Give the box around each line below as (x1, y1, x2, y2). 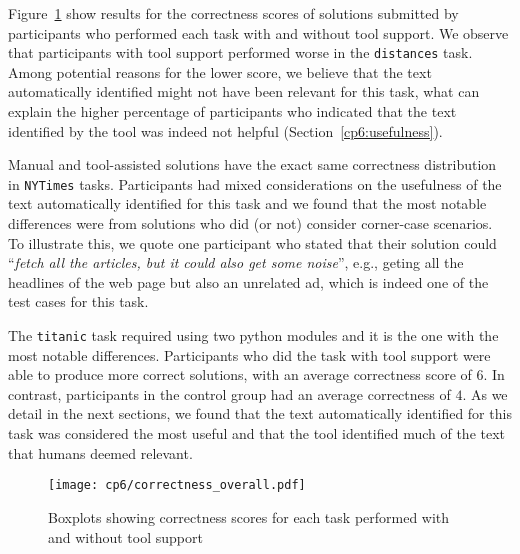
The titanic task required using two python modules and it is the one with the (8, 325, 499, 346)
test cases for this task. (8, 291, 149, 312)
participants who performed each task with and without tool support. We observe (8, 22, 509, 43)
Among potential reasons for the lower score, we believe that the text (8, 61, 432, 82)
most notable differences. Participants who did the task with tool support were (8, 344, 491, 365)
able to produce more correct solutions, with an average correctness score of (8, 364, 472, 385)
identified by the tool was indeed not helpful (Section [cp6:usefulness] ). (8, 120, 443, 141)
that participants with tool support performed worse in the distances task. (8, 42, 473, 63)
